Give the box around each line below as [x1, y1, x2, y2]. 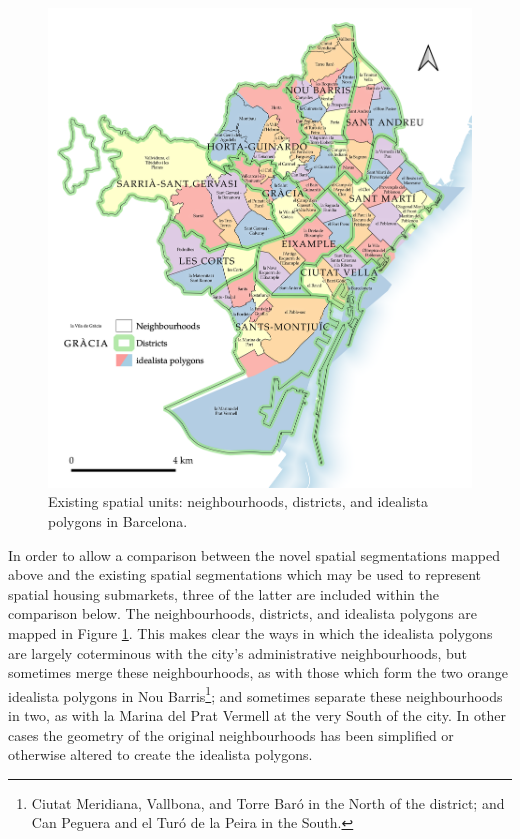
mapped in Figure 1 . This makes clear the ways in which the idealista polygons [8, 622, 493, 643]
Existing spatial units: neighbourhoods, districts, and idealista [48, 491, 429, 512]
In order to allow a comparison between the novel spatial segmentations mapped [8, 544, 500, 565]
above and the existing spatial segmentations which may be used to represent [8, 564, 482, 585]
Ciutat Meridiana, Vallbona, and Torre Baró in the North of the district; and [31, 792, 505, 813]
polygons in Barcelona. [48, 510, 188, 531]
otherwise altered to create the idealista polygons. [8, 744, 313, 765]
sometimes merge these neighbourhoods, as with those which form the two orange [8, 662, 508, 683]
